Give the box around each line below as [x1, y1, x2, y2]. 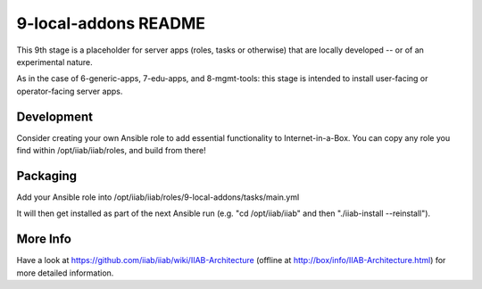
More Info [16, 232, 71, 247]
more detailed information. [16, 268, 114, 278]
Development [16, 109, 94, 124]
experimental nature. [16, 56, 93, 67]
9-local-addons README [16, 13, 205, 33]
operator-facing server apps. [16, 86, 123, 96]
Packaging [16, 168, 78, 183]
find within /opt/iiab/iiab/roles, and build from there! [16, 145, 207, 156]
